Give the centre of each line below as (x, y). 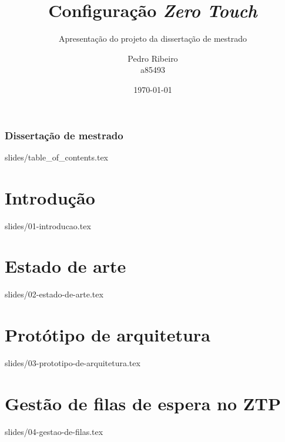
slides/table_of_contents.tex (57, 157)
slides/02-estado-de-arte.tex (54, 294)
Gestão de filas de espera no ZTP (143, 403)
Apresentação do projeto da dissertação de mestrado (153, 38)
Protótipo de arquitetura (108, 335)
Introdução (50, 197)
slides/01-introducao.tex (48, 225)
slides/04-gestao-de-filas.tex (54, 431)
